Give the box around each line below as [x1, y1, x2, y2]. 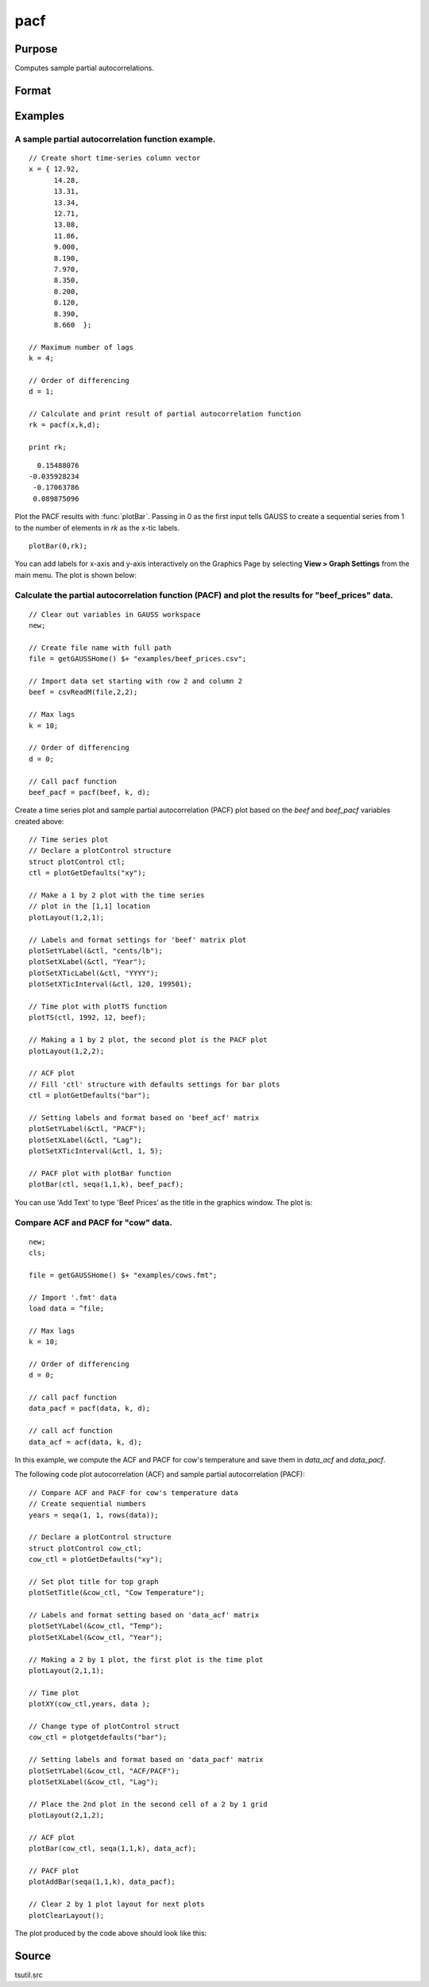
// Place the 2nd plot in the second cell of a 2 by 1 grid [29, 1799, 268, 1808]
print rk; [29, 443, 67, 452]
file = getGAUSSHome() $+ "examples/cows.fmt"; [29, 1270, 218, 1280]
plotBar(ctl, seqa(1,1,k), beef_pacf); [29, 1180, 184, 1189]
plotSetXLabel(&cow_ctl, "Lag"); [29, 1777, 159, 1786]
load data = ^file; [29, 1303, 105, 1313]
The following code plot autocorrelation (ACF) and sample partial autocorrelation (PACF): [14, 1470, 305, 1479]
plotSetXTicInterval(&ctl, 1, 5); [29, 1147, 163, 1156]
